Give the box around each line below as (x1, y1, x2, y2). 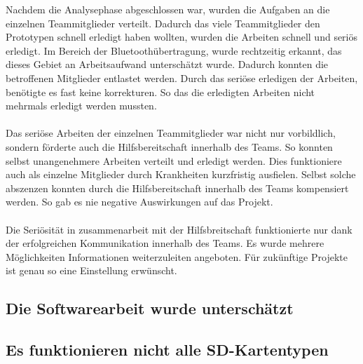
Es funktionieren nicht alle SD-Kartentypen (6, 339, 329, 360)
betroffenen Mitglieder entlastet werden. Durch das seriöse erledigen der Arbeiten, (6, 70, 358, 85)
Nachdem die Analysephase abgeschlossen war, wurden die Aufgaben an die (6, 2, 330, 16)
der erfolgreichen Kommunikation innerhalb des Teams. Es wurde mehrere (6, 236, 324, 250)
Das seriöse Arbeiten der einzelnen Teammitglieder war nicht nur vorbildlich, (6, 126, 336, 140)
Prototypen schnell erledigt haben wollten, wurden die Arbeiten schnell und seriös (6, 29, 358, 44)
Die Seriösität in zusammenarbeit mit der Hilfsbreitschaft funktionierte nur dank (6, 222, 352, 236)
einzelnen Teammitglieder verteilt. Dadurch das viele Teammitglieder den (6, 15, 320, 30)
